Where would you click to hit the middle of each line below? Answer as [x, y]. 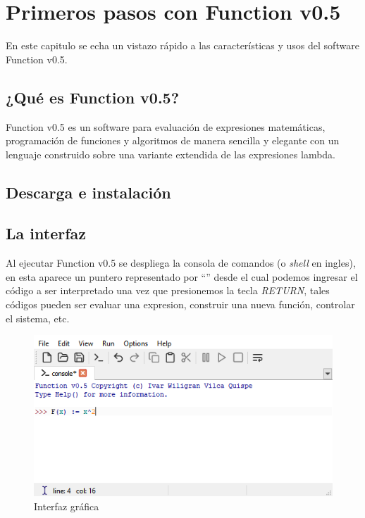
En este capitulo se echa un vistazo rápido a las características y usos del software [182, 45]
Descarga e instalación [88, 192]
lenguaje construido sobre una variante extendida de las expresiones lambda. [171, 154]
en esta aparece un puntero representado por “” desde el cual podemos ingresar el [182, 276]
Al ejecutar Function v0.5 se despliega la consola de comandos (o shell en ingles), [181, 263]
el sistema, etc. [38, 318]
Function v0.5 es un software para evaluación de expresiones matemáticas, [166, 126]
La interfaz [46, 233]
